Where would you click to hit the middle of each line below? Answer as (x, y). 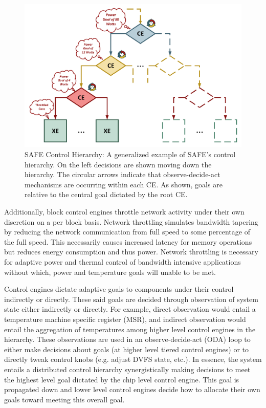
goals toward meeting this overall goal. (64, 399)
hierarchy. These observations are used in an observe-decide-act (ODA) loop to (127, 339)
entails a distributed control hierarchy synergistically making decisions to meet (127, 369)
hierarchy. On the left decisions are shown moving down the (118, 164)
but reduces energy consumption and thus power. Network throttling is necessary (131, 252)
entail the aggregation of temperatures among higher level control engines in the (130, 329)
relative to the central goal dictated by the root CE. (106, 194)
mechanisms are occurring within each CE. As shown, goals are (124, 184)
